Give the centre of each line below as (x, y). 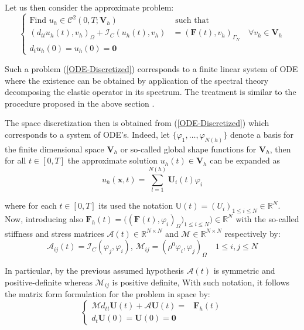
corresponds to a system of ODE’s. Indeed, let (88, 134)
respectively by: (252, 233)
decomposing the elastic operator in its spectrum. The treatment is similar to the (151, 92)
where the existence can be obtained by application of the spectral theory (137, 80)
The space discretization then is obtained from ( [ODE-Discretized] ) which (137, 123)
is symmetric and (244, 271)
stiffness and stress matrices (54, 233)
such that (192, 21)
